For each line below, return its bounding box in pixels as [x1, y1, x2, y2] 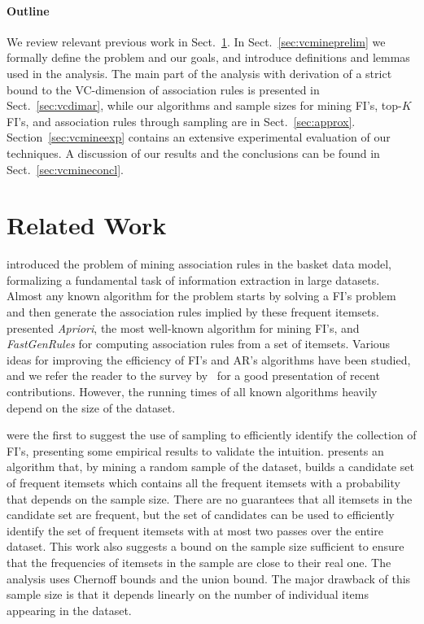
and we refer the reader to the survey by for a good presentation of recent [7, 367, 380, 384]
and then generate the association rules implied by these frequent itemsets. [7, 303, 379, 321]
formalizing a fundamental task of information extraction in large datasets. [7, 271, 380, 288]
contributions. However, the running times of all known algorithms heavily [7, 383, 378, 400]
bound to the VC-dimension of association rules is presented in [7, 81, 320, 98]
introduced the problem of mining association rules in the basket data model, [7, 255, 391, 273]
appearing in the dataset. [7, 601, 132, 618]
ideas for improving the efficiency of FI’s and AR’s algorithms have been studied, [7, 351, 411, 368]
